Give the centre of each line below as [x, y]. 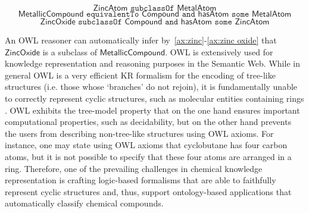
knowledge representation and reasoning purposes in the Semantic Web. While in [152, 63]
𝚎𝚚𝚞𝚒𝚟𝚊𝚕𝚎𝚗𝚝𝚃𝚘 [113, 14]
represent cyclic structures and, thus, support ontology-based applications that [148, 191]
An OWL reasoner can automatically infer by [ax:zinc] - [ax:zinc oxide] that [141, 40]
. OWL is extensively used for [219, 51]
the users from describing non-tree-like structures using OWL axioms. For [139, 133]
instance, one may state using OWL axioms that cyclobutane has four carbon [146, 145]
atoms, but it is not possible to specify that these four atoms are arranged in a [148, 156]
